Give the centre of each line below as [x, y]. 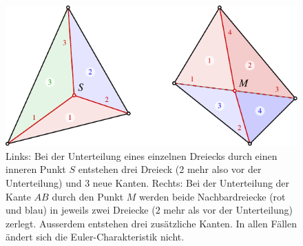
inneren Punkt [36, 169]
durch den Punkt [88, 196]
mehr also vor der [224, 169]
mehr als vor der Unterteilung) [228, 210]
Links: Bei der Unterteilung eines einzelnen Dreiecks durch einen [142, 155]
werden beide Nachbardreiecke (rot [212, 196]
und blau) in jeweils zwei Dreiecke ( [81, 210]
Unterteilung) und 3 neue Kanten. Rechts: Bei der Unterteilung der [148, 182]
